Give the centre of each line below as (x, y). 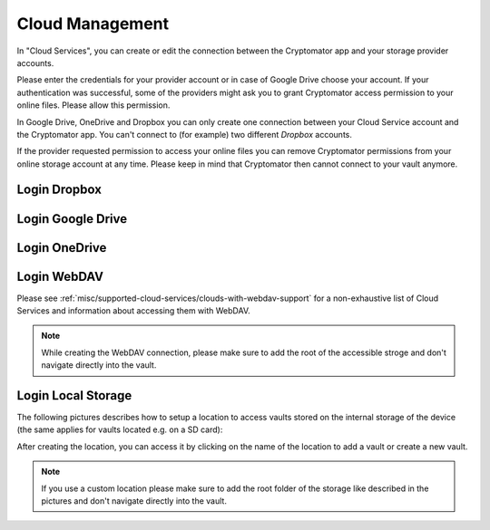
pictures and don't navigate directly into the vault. (134, 501)
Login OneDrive (62, 248)
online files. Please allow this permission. (93, 105)
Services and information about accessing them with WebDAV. (134, 311)
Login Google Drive (72, 219)
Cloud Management (93, 24)
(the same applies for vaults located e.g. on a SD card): (120, 429)
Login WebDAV (60, 276)
